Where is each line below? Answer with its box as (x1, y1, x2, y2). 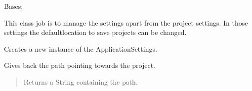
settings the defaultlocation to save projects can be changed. (4, 27, 187, 37)
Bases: (4, 1, 23, 11)
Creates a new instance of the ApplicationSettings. (4, 43, 157, 54)
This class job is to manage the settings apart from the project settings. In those (4, 17, 248, 28)
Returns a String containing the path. (23, 76, 138, 87)
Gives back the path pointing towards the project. (4, 60, 156, 70)
